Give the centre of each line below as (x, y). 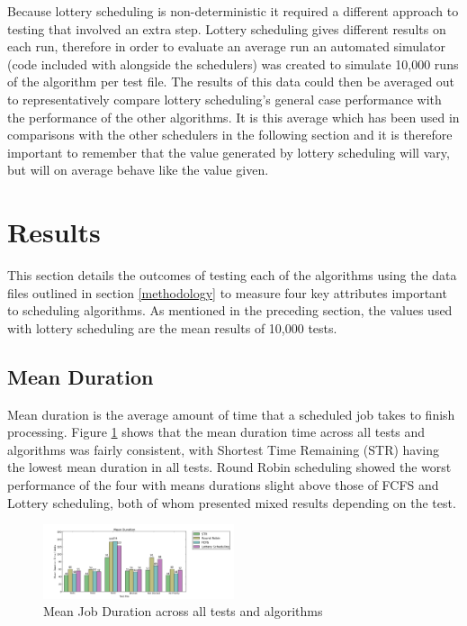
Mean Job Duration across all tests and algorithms (183, 611)
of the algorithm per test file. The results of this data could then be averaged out (231, 82)
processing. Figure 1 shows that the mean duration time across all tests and (216, 432)
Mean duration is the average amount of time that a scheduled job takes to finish (231, 414)
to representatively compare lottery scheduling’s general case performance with (225, 99)
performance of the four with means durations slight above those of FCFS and (223, 485)
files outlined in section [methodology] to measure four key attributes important (227, 292)
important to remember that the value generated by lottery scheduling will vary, (229, 152)
